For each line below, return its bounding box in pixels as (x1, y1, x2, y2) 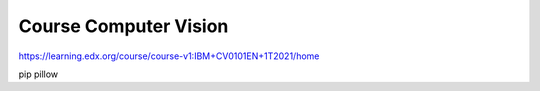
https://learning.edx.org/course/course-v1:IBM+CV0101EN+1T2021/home (18, 50, 320, 62)
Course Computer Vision (18, 15, 229, 37)
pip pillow (18, 68, 59, 80)
